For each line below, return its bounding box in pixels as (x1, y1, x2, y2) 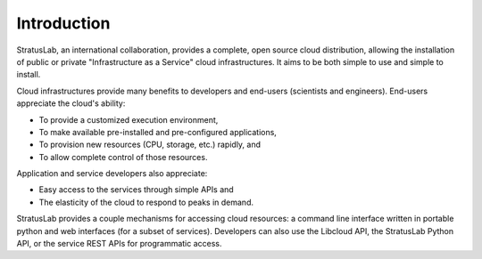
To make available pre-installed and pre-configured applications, (38, 126, 277, 137)
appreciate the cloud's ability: (16, 98, 126, 109)
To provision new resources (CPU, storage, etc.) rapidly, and (38, 139, 262, 150)
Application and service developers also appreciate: (16, 168, 208, 179)
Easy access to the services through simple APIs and (38, 184, 234, 195)
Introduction (16, 13, 111, 33)
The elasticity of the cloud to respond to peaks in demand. (38, 197, 254, 207)
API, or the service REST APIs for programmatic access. (16, 239, 222, 249)
